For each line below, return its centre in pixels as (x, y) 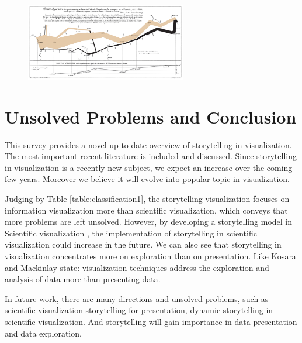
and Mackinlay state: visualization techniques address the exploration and (137, 267)
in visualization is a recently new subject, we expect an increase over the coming (149, 167)
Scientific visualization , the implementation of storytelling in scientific (131, 233)
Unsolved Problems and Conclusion (151, 116)
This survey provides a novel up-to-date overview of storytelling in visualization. (148, 144)
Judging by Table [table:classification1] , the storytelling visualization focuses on (147, 198)
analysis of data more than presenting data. (83, 279)
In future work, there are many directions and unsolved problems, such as (137, 298)
